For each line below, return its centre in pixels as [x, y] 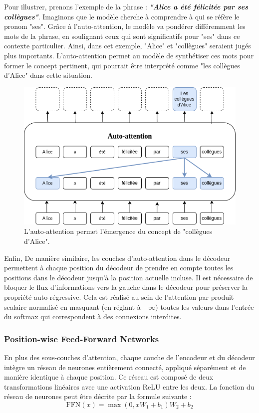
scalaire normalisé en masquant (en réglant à [72, 307]
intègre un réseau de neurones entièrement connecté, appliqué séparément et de [125, 367]
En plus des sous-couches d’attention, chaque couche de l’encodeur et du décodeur [129, 357]
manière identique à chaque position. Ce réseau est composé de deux [109, 377]
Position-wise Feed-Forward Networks [82, 338]
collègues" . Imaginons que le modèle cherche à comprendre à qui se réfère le [122, 16]
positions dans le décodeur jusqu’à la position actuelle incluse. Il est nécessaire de [129, 277]
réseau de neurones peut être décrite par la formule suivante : [98, 396]
